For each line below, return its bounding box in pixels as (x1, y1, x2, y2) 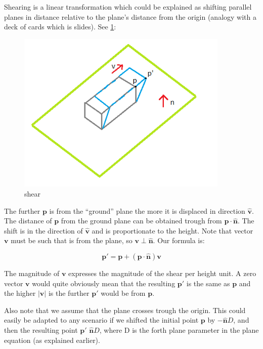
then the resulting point (4, 324, 78, 335)
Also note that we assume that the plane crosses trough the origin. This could (4, 304, 246, 315)
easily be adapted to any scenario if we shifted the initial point (4, 315, 199, 325)
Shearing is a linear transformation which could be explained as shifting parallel (4, 2, 252, 12)
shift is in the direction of (4, 225, 83, 236)
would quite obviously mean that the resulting (32, 278, 176, 288)
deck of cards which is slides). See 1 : (4, 21, 116, 32)
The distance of (4, 215, 52, 226)
